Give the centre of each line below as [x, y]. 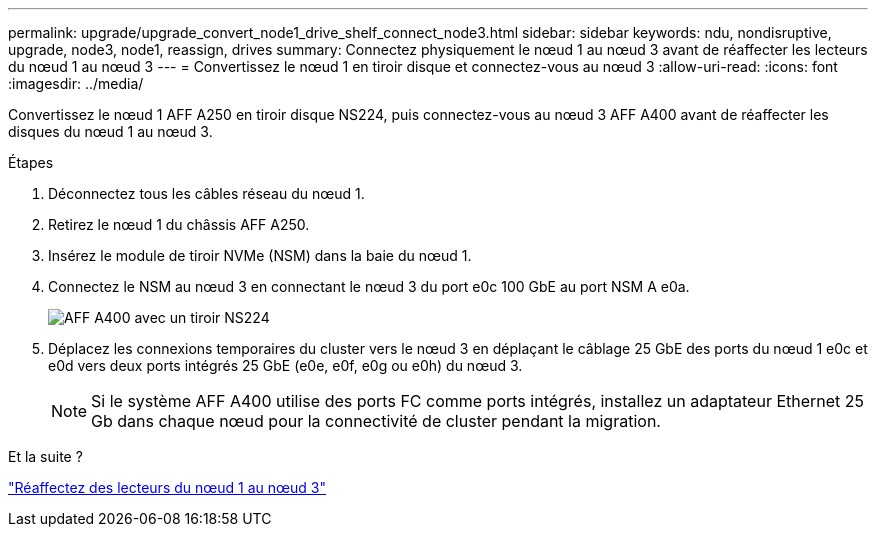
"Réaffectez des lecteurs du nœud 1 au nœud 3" [167, 487]
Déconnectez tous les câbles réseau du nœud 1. [206, 193]
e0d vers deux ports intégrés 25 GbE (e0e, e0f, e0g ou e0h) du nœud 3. [285, 365]
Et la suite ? [45, 456]
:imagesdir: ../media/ [76, 83]
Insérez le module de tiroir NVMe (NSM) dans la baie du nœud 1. [260, 255]
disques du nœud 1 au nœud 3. [110, 131]
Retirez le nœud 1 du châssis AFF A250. [179, 224]
